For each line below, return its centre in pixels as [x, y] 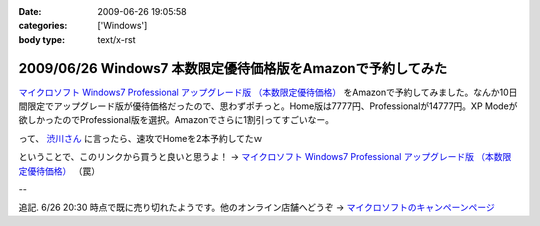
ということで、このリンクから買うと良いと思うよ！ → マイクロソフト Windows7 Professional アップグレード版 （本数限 [265, 157]
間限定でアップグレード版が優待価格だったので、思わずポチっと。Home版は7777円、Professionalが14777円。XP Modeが [268, 106]
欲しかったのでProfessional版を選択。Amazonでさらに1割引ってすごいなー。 [176, 120]
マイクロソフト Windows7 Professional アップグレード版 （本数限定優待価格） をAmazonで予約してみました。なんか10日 [268, 92]
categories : [43, 26]
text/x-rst [116, 39]
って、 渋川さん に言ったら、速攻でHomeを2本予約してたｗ [140, 138]
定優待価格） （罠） [59, 171]
